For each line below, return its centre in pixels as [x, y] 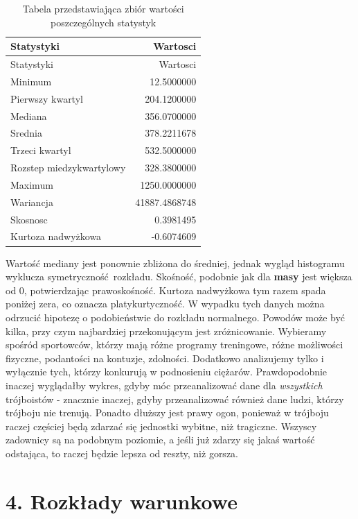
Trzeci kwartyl [41, 150]
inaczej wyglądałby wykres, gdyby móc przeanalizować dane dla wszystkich [164, 385]
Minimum [31, 81]
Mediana [29, 116]
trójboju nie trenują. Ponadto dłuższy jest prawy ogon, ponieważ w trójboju [167, 412]
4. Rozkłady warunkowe [122, 501]
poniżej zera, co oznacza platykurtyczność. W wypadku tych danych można [165, 304]
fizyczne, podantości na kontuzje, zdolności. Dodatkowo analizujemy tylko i [165, 358]
